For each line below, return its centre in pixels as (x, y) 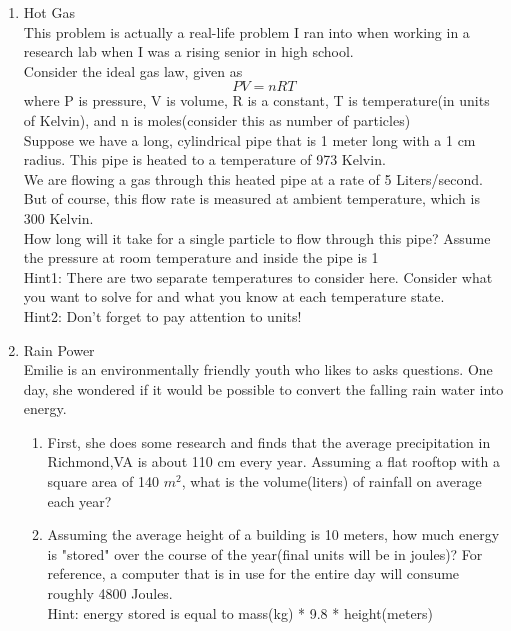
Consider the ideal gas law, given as (133, 70)
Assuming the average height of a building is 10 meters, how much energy (273, 534)
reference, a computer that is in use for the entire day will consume (253, 573)
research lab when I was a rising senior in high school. (188, 51)
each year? (79, 500)
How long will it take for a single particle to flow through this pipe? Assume (257, 237)
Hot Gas (49, 12)
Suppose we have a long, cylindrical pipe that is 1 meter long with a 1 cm (249, 139)
